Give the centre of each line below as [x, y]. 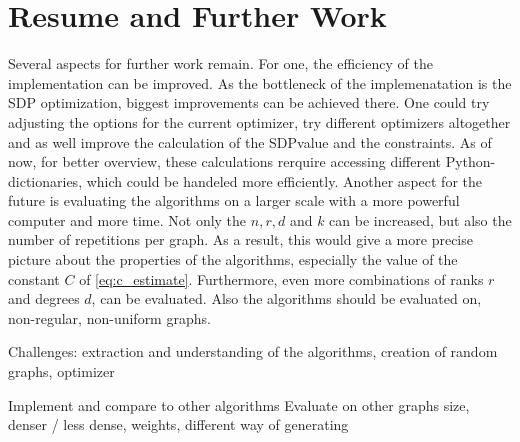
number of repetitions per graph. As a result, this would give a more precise [240, 239]
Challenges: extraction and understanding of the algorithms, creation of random [253, 351]
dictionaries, [45, 180]
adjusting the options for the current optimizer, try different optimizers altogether [259, 121]
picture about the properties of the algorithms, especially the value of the [233, 259]
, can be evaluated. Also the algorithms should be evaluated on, [286, 298]
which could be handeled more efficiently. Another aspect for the [284, 180]
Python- [470, 161]
